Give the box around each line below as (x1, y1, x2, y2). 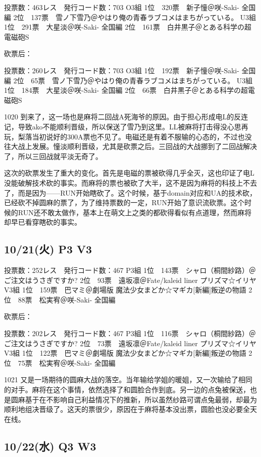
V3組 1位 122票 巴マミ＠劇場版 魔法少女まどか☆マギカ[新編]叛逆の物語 (4, 348, 246, 358)
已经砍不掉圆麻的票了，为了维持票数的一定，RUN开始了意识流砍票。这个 (4, 197, 244, 208)
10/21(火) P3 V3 (4, 241, 92, 257)
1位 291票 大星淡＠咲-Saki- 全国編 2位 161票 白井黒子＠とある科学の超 (4, 22, 251, 32)
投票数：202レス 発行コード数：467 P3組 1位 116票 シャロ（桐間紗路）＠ (4, 328, 256, 339)
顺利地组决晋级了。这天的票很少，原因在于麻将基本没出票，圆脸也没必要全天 (4, 404, 257, 414)
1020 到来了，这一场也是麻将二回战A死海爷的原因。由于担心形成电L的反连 (4, 111, 248, 122)
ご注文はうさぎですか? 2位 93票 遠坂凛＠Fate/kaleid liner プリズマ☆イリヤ (4, 274, 256, 285)
